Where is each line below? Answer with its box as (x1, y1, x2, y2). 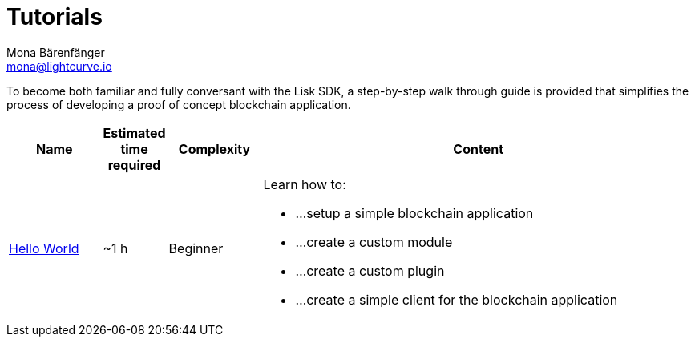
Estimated (103, 124, 166, 141)
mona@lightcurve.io (6, 59, 112, 73)
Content (453, 140, 504, 157)
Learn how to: (263, 176, 346, 192)
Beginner (168, 240, 224, 256)
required (107, 156, 161, 173)
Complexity (178, 140, 251, 157)
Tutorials (6, 3, 103, 30)
